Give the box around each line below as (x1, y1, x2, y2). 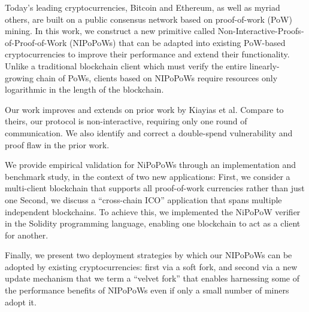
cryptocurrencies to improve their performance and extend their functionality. (5, 48, 290, 60)
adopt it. (5, 295, 37, 308)
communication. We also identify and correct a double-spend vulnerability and (5, 126, 293, 139)
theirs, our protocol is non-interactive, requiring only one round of (5, 115, 247, 127)
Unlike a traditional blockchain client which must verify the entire (5, 59, 247, 72)
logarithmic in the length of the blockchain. (5, 83, 164, 96)
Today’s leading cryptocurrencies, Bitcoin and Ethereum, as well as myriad (5, 1, 280, 13)
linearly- (249, 59, 280, 72)
